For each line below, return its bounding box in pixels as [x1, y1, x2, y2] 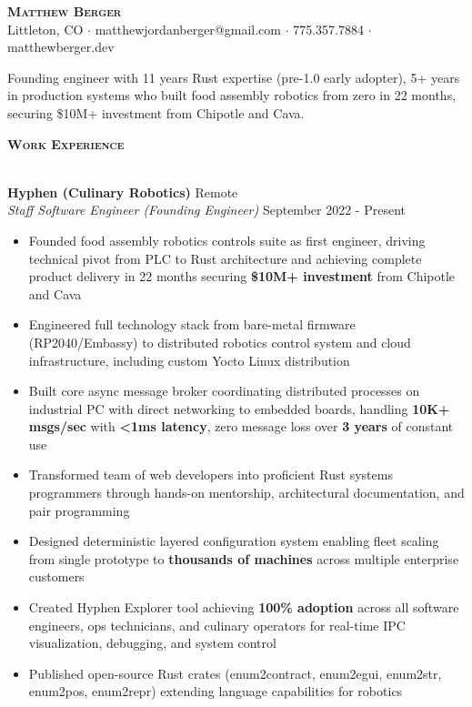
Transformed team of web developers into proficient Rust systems [28, 465, 393, 484]
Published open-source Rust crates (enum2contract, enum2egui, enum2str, [28, 663, 442, 682]
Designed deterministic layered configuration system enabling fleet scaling [28, 531, 439, 550]
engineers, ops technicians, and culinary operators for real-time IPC [28, 615, 406, 634]
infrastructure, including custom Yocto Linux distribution [28, 350, 350, 369]
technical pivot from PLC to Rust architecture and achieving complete [28, 248, 422, 268]
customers [28, 567, 85, 586]
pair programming [28, 500, 130, 520]
